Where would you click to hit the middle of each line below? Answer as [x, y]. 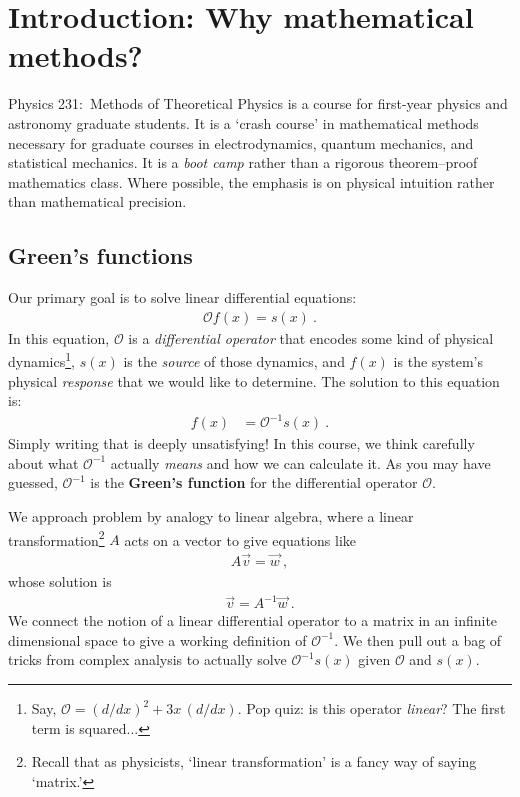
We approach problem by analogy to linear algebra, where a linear [211, 516]
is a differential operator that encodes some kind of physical [311, 337]
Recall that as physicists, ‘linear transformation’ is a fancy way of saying [254, 761]
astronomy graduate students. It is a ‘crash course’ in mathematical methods [243, 122]
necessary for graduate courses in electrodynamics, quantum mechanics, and [241, 142]
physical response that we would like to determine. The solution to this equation [254, 380]
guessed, [33, 482]
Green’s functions [100, 255]
